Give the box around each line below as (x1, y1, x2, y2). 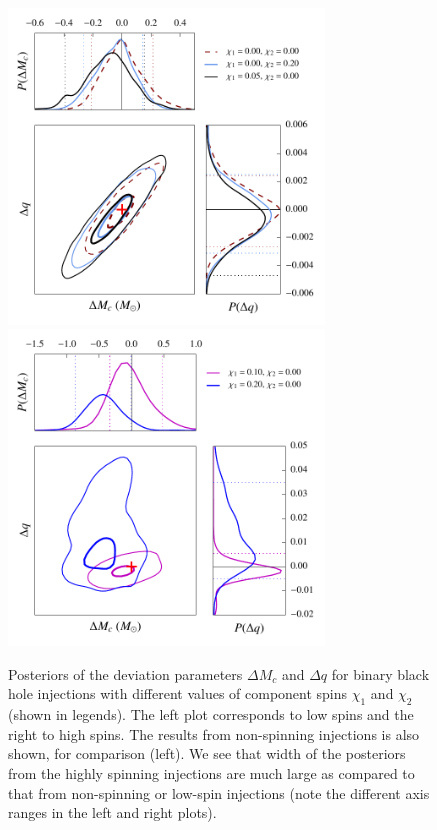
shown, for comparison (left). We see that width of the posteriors (8, 743, 406, 764)
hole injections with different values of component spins (8, 683, 348, 704)
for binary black (331, 663, 430, 684)
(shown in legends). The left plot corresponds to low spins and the (8, 704, 414, 725)
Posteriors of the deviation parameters (8, 663, 243, 684)
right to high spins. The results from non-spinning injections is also (8, 723, 420, 744)
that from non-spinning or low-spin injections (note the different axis (8, 782, 430, 803)
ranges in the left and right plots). (8, 802, 217, 823)
